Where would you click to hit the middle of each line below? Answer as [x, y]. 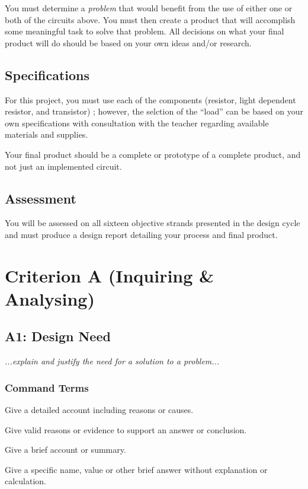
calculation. [26, 481]
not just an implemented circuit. [63, 166]
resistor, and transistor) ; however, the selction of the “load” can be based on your [154, 111]
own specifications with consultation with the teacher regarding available [137, 123]
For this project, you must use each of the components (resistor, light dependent [150, 99]
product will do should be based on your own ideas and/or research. [128, 42]
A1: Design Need [58, 336]
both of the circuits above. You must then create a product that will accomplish [150, 19]
